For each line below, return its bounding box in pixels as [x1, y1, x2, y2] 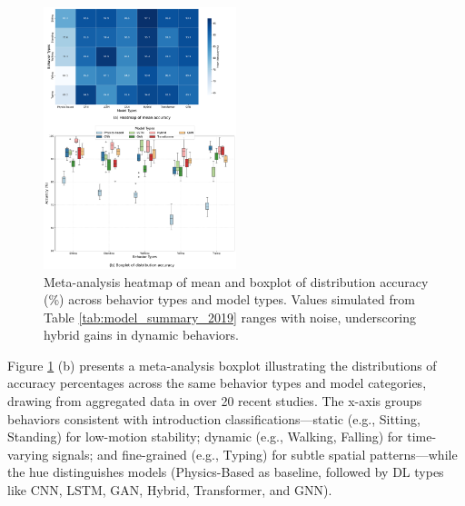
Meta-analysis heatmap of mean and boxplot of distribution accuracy [44, 272, 429, 291]
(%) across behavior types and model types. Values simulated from [44, 290, 415, 309]
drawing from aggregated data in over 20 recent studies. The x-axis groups [7, 392, 422, 411]
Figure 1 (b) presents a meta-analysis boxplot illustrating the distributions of [7, 355, 437, 374]
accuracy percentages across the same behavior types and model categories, [7, 373, 427, 392]
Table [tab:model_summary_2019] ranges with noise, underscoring [44, 307, 416, 326]
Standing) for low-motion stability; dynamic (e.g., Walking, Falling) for [7, 427, 403, 446]
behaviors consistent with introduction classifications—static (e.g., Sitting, [7, 409, 420, 428]
